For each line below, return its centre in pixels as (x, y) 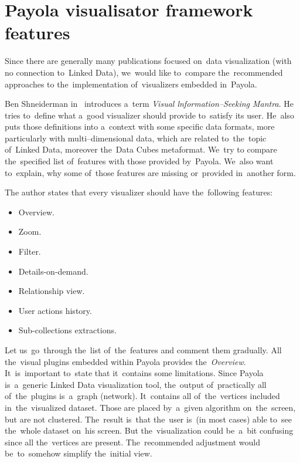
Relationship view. (52, 291)
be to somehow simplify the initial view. (79, 453)
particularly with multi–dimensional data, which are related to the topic (136, 138)
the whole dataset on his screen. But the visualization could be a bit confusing (149, 430)
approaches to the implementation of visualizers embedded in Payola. (131, 84)
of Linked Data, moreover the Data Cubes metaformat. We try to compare (141, 149)
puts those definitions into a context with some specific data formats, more (140, 126)
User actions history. (55, 310)
